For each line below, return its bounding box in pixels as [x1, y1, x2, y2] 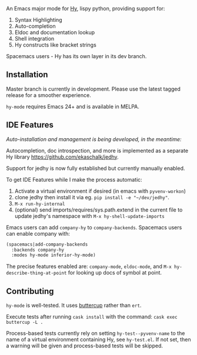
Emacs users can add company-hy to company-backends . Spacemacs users [6, 223, 182, 231]
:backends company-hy [11, 247, 65, 253]
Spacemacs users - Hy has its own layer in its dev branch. [6, 53, 147, 59]
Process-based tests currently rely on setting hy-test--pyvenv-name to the [6, 330, 185, 337]
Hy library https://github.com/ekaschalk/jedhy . [6, 153, 119, 160]
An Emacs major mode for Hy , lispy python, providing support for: [6, 5, 165, 12]
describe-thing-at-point [6, 270, 67, 276]
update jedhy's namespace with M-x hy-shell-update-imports [14, 212, 165, 219]
